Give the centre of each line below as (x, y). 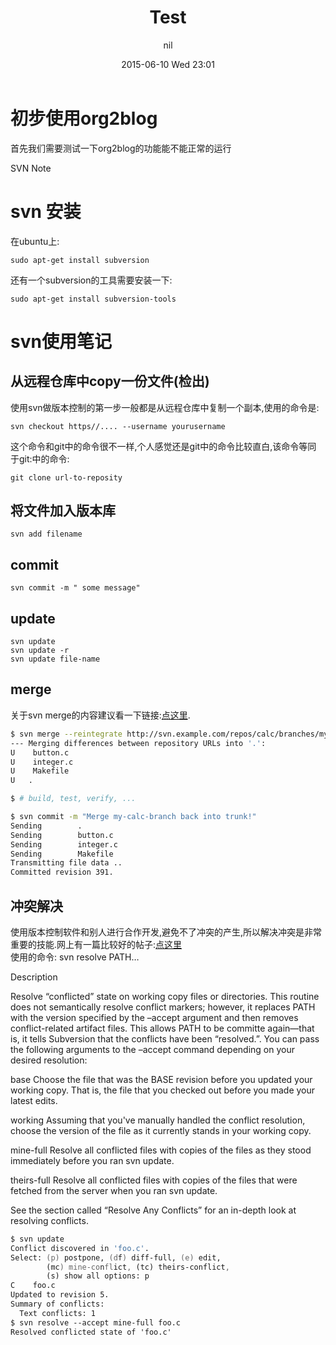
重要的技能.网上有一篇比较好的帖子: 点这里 (96, 944)
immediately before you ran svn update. (92, 1160)
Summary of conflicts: (57, 1304)
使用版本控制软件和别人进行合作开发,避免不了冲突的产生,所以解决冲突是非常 (166, 932)
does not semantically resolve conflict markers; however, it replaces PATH (163, 1007)
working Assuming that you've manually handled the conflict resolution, (158, 1120)
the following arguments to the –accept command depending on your (152, 1049)
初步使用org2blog (84, 118)
